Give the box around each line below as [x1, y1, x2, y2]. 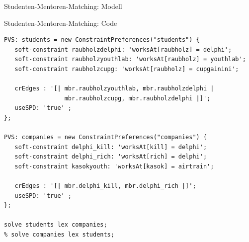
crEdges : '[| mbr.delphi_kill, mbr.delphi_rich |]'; [14, 182, 196, 190]
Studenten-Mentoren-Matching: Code [4, 17, 117, 28]
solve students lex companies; [4, 221, 107, 229]
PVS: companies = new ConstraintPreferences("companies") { [4, 134, 207, 141]
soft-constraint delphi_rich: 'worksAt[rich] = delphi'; [14, 153, 207, 161]
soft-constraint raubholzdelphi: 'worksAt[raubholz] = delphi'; [14, 46, 232, 53]
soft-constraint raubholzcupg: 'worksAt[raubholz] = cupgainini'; [14, 65, 239, 73]
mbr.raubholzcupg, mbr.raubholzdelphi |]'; [64, 94, 211, 102]
